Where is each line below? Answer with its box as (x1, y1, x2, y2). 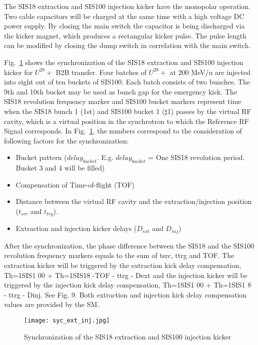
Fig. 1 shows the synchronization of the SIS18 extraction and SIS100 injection (4, 56, 244, 67)
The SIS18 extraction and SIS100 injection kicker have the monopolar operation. (4, 1, 251, 11)
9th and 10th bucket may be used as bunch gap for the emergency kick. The (4, 86, 237, 96)
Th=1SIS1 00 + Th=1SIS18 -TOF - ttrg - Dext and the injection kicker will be (4, 269, 248, 280)
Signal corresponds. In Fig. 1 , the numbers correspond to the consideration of (4, 125, 242, 136)
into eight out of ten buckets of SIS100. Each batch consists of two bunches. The (4, 76, 250, 87)
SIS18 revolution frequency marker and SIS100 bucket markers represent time (4, 96, 242, 106)
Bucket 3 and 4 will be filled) (15, 162, 105, 173)
